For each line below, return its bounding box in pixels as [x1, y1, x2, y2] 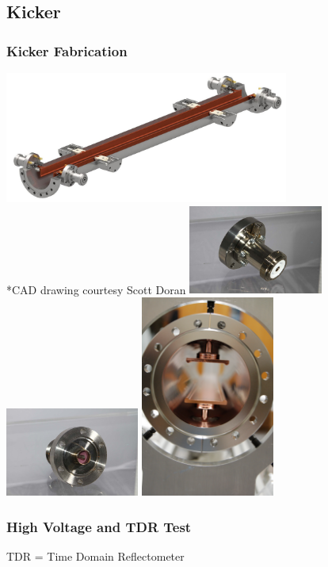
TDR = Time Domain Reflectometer [6, 548, 185, 565]
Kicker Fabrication [6, 40, 128, 60]
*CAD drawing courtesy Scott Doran [6, 281, 186, 297]
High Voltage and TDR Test [6, 516, 192, 536]
